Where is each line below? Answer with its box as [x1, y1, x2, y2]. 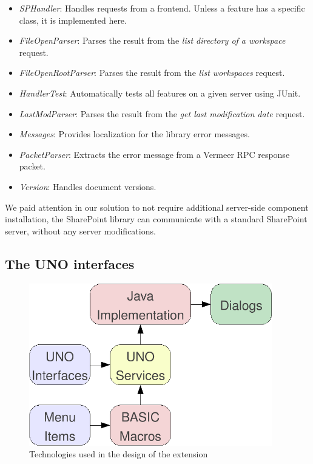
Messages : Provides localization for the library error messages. [19, 128, 250, 140]
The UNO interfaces [5, 254, 135, 273]
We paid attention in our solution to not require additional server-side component [5, 200, 309, 213]
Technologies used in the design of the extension [29, 448, 208, 460]
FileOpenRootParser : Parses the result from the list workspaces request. [19, 66, 285, 79]
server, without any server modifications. [5, 224, 156, 237]
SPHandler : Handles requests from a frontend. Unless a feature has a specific [19, 2, 305, 14]
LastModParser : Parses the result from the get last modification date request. [19, 107, 305, 120]
